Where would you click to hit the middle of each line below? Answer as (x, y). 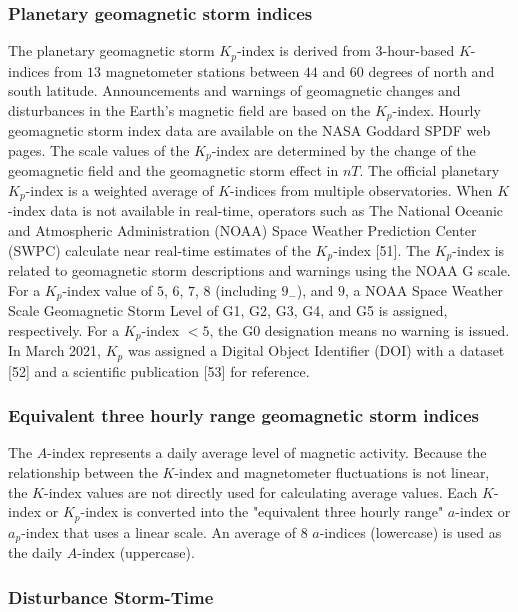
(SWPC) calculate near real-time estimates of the (159, 249)
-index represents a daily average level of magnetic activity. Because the (267, 452)
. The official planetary (429, 170)
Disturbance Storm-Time (111, 596)
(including (246, 289)
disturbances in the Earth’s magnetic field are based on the (189, 109)
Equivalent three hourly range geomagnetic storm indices (243, 415)
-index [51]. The (382, 249)
